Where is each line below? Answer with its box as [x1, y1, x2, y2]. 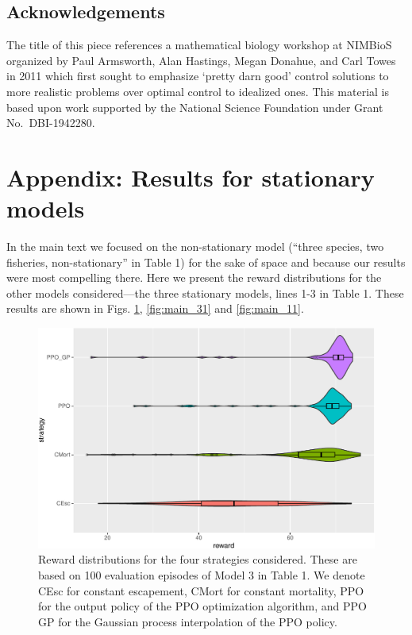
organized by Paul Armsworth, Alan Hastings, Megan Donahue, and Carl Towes [6, 52, 396, 68]
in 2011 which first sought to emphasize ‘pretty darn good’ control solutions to [6, 67, 389, 84]
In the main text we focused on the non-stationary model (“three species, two [6, 238, 384, 255]
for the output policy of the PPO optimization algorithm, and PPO [38, 598, 367, 614]
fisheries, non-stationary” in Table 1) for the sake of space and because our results [6, 253, 406, 270]
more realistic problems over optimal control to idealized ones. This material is [6, 83, 390, 99]
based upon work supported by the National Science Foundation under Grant [6, 98, 383, 115]
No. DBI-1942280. [6, 114, 95, 131]
